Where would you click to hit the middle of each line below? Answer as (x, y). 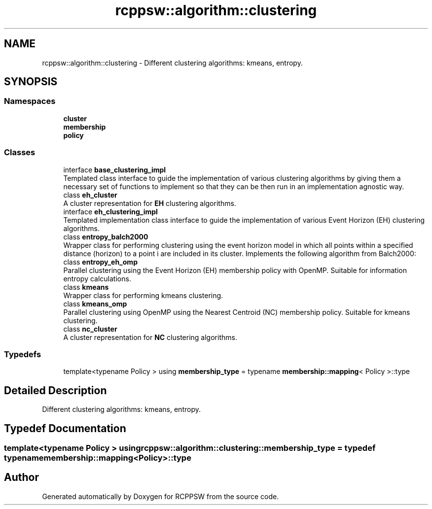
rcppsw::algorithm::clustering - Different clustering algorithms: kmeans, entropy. (172, 63)
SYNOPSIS (31, 82)
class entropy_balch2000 (106, 237)
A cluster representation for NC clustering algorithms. (150, 337)
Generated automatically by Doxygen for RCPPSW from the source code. (161, 496)
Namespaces (30, 101)
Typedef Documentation (65, 428)
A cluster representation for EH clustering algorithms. (150, 203)
